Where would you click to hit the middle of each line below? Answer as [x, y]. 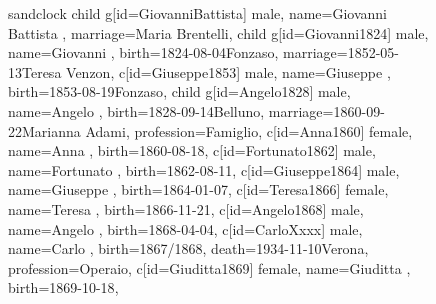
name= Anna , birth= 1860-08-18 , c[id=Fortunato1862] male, [192, 150]
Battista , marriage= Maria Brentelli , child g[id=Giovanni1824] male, [218, 32]
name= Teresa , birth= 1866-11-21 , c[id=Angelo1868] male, [186, 208]
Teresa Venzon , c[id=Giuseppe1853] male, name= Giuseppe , [206, 71]
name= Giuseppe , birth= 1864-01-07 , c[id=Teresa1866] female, [198, 189]
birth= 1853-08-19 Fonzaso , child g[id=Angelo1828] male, [179, 91]
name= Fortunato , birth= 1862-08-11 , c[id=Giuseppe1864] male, [204, 169]
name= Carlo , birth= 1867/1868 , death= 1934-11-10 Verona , [188, 248]
